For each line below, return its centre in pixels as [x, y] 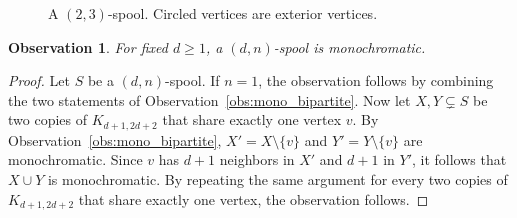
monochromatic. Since [75, 159]
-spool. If [192, 80]
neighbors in [257, 159]
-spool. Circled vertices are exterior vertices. [242, 13]
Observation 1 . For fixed [88, 46]
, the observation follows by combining [376, 80]
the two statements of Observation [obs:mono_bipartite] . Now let [209, 99]
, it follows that [459, 159]
